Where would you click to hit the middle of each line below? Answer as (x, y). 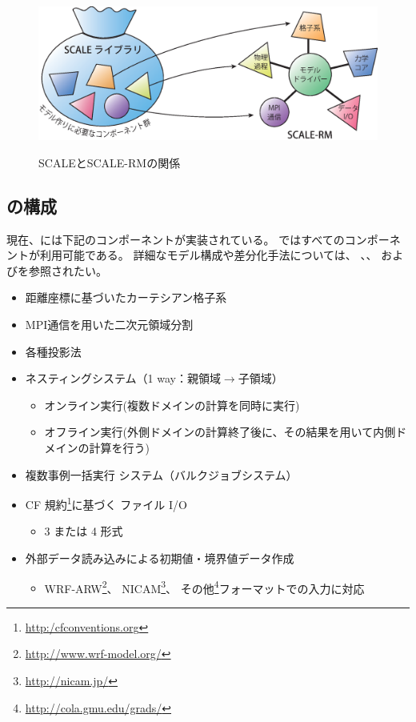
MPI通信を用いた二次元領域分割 (109, 325)
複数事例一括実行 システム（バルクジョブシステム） (161, 474)
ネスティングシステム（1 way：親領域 (123, 378)
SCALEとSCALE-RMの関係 (110, 162)
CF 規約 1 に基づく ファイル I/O (106, 503)
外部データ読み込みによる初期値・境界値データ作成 (160, 558)
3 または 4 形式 (84, 531)
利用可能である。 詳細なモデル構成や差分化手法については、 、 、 (208, 255)
